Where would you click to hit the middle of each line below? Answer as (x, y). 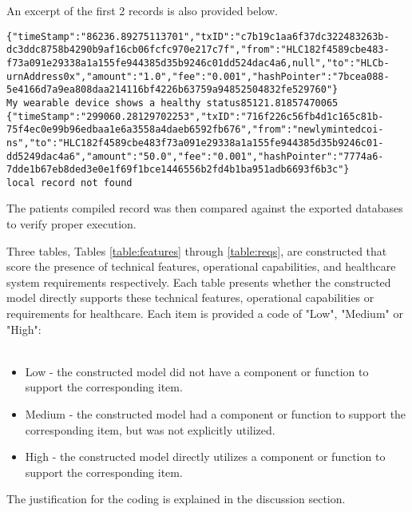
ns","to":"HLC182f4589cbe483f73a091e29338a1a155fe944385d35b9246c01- (195, 143)
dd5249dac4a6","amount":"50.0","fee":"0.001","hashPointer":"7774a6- (195, 156)
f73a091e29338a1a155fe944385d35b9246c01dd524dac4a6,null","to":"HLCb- (198, 63)
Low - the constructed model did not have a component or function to (197, 371)
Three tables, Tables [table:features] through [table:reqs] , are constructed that (197, 250)
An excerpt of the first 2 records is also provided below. (142, 10)
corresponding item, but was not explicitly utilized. (150, 429)
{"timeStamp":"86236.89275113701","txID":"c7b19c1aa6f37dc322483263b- (198, 36)
